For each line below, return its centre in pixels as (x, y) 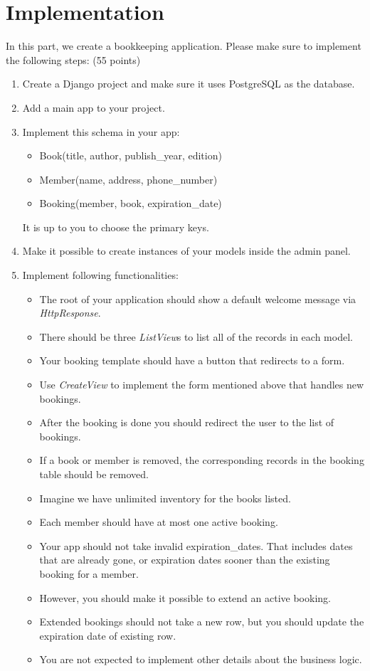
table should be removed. (94, 474)
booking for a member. (89, 573)
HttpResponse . (70, 313)
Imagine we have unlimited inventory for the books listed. (165, 498)
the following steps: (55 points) (73, 59)
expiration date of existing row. (108, 635)
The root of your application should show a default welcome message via (198, 298)
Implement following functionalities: (100, 275)
